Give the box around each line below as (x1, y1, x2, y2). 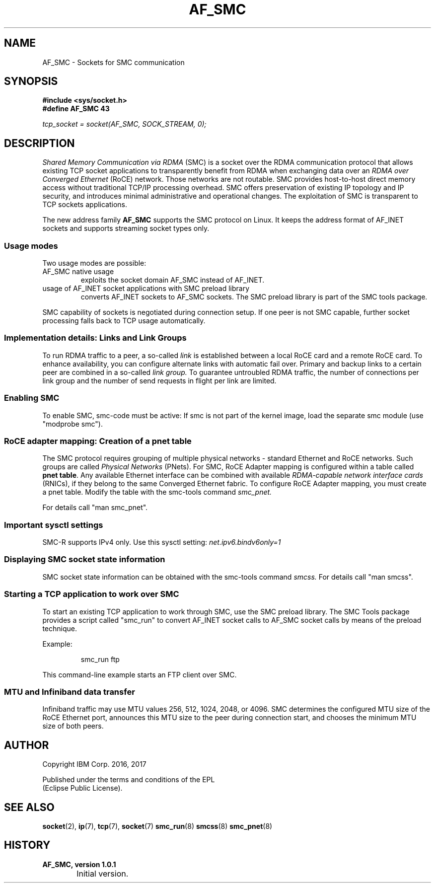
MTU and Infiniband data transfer (4, 686, 135, 697)
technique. (42, 624, 77, 633)
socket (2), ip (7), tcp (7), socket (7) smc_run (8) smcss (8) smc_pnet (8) (42, 821, 273, 830)
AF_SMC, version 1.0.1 (42, 860, 116, 869)
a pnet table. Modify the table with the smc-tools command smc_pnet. (42, 488, 272, 497)
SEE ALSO (4, 801, 55, 813)
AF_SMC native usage (42, 267, 114, 276)
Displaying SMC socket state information (4, 554, 165, 565)
